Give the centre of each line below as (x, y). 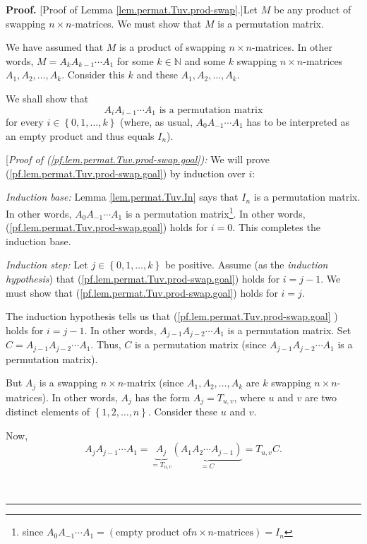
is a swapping (68, 383)
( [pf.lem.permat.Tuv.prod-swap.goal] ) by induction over (126, 173)
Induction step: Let (47, 265)
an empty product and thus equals (80, 135)
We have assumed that (55, 47)
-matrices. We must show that (137, 23)
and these (157, 75)
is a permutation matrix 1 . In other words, (215, 212)
